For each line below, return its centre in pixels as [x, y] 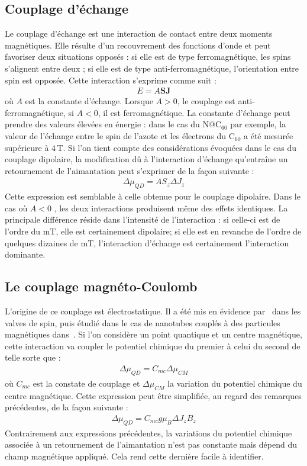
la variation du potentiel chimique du [235, 383]
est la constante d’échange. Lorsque [89, 101]
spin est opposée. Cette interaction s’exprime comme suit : [111, 80]
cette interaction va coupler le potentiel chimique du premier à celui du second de [153, 346]
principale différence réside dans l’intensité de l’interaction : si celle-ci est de [143, 219]
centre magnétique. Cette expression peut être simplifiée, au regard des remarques [153, 395]
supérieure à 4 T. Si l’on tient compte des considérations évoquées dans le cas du [151, 147]
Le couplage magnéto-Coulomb [101, 286]
